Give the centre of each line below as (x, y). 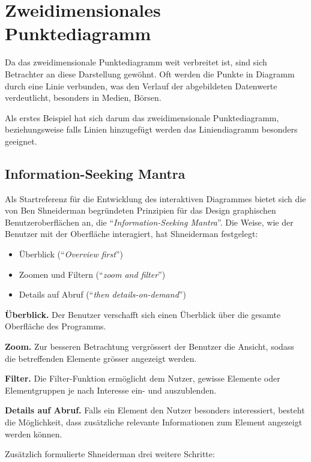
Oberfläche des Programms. (56, 326)
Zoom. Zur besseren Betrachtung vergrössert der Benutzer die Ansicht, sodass (149, 346)
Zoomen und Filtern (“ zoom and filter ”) (92, 274)
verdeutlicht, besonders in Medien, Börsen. (83, 97)
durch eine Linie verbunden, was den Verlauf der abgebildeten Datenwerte (141, 85)
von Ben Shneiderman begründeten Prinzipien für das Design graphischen (140, 210)
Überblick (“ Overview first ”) (71, 254)
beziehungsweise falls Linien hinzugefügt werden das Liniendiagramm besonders (151, 129)
